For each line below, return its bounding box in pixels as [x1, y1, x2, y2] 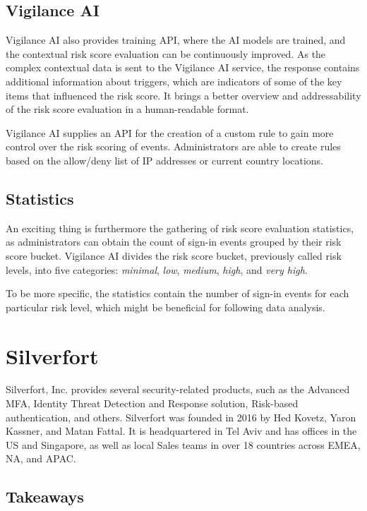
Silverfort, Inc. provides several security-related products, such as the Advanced [6, 382, 350, 397]
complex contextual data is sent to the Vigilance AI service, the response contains [6, 60, 360, 75]
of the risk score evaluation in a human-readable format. [6, 102, 249, 116]
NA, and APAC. [6, 451, 76, 466]
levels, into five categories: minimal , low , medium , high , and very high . [6, 262, 308, 277]
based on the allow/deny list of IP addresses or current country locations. [6, 152, 324, 167]
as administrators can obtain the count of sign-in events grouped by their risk [6, 234, 342, 249]
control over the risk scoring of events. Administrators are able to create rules [6, 139, 341, 154]
